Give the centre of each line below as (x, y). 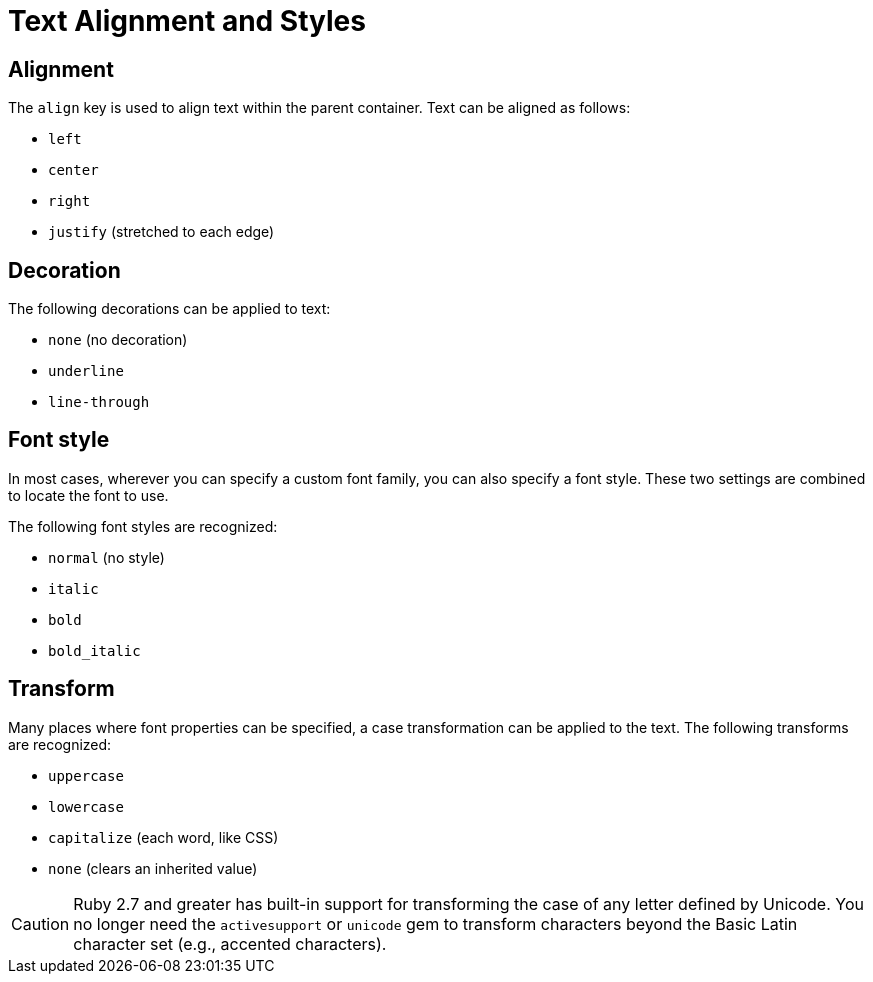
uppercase (86, 775)
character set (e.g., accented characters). (230, 943)
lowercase (86, 806)
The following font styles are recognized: (143, 526)
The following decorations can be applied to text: (169, 309)
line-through (99, 402)
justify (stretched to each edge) (161, 232)
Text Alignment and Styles (187, 21)
